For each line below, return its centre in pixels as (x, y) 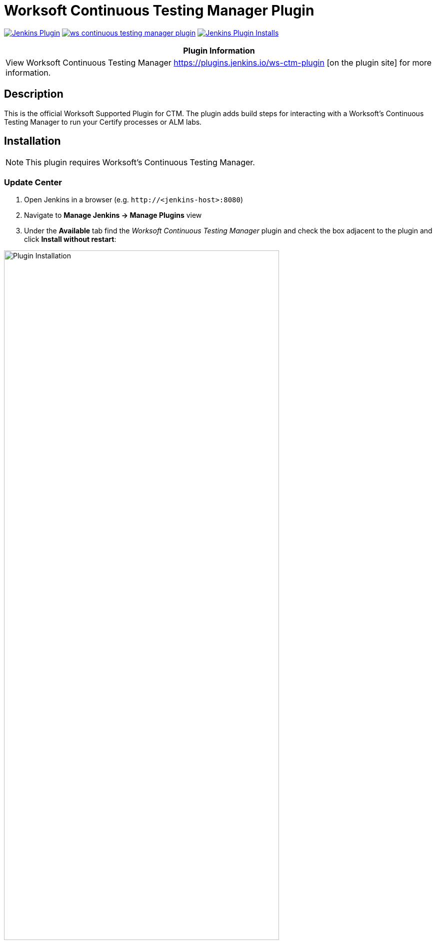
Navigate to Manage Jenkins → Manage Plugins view (113, 215)
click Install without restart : (70, 239)
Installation (32, 141)
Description (34, 94)
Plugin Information (219, 50)
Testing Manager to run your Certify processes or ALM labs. (103, 122)
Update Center (33, 182)
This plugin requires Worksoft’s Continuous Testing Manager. (140, 163)
